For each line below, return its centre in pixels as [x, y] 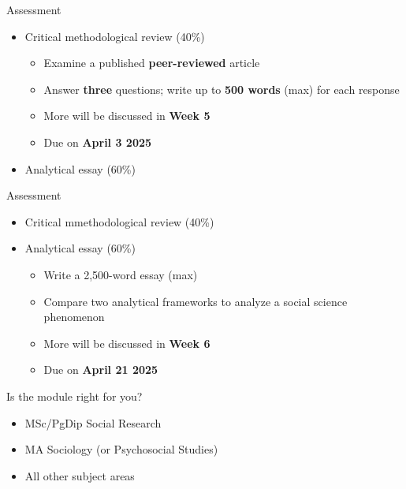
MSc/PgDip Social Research [93, 422]
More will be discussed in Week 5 [127, 116]
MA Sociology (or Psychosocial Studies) [121, 449]
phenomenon [74, 317]
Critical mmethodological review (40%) [119, 221]
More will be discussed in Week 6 [127, 343]
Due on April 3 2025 [98, 142]
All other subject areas [80, 475]
